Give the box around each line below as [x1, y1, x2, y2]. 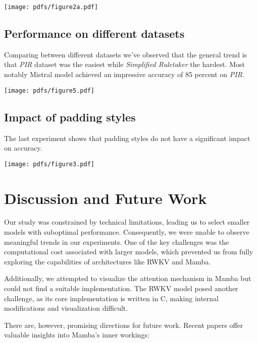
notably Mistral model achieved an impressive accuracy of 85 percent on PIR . [4, 69, 244, 80]
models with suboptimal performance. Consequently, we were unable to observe [4, 227, 249, 237]
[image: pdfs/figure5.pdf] [4, 87, 94, 94]
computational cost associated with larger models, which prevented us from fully [4, 246, 253, 257]
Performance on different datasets [4, 26, 185, 41]
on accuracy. [4, 143, 42, 153]
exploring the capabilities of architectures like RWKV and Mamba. [4, 256, 211, 266]
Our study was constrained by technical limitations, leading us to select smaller [4, 217, 250, 227]
